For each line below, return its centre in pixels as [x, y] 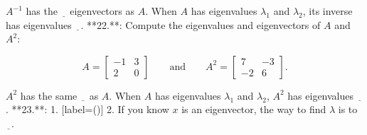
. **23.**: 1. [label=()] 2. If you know [87, 109]
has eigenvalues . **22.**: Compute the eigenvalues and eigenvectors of [163, 24]
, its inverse [328, 11]
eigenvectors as [102, 11]
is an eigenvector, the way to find [254, 109]
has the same [49, 95]
